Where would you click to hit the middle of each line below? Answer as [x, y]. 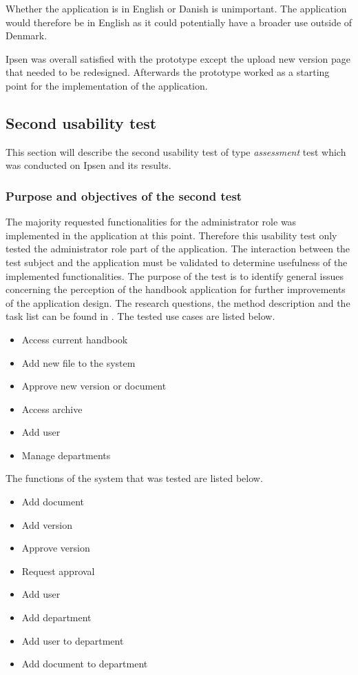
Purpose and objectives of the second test [124, 195]
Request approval [58, 571]
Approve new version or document [94, 386]
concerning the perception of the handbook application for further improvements [176, 289]
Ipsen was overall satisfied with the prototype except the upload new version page [178, 58]
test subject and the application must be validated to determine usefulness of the [177, 262]
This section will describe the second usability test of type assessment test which [176, 151]
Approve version [56, 548]
